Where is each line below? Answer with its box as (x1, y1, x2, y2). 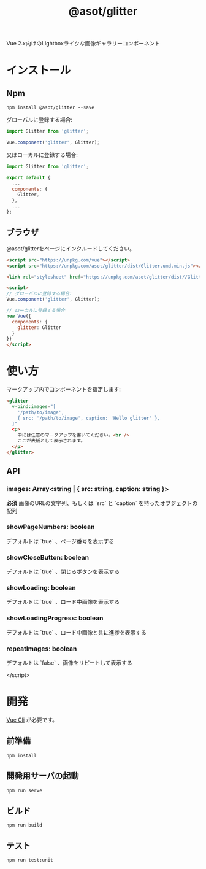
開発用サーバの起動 (6, 771, 79, 781)
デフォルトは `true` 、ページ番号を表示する (6, 537, 115, 544)
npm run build (6, 822, 43, 828)
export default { (6, 174, 51, 180)
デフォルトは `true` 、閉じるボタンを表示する (6, 568, 120, 575)
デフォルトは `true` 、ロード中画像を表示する (6, 598, 120, 606)
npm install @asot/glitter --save (6, 104, 95, 111)
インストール (6, 63, 71, 77)
